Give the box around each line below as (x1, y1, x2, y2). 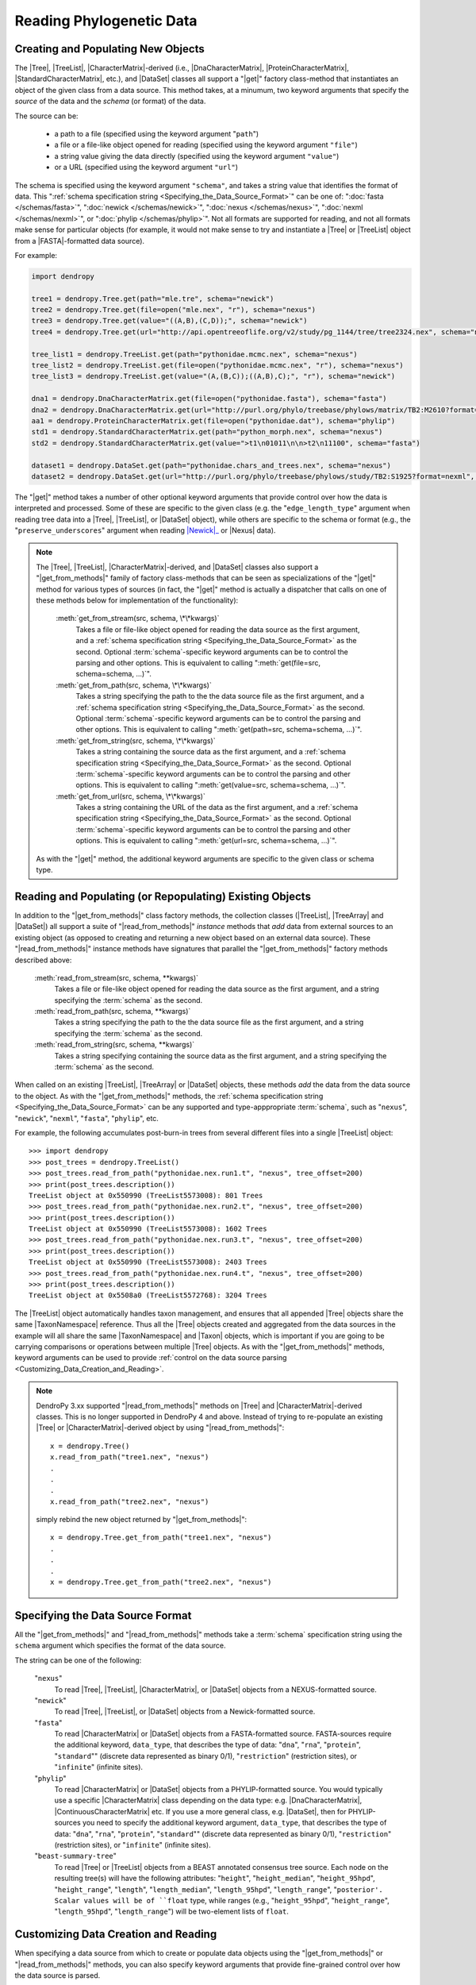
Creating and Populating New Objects (14, 42, 205, 56)
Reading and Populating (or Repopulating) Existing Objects (14, 889, 311, 903)
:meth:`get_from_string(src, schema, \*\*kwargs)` (56, 735, 216, 746)
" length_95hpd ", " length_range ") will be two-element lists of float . (54, 1906, 289, 1917)
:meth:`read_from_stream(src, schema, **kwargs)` (34, 973, 198, 982)
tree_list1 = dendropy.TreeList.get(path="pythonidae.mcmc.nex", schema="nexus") (31, 349, 359, 359)
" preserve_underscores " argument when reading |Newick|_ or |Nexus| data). (14, 526, 276, 535)
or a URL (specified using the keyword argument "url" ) (54, 163, 238, 172)
